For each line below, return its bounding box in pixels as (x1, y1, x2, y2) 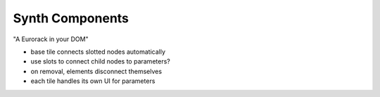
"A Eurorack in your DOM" (13, 35, 89, 43)
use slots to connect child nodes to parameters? (30, 57, 170, 66)
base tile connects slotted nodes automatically (30, 47, 165, 56)
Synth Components (13, 10, 129, 26)
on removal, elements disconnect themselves (30, 67, 162, 75)
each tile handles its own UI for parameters (30, 77, 156, 85)
